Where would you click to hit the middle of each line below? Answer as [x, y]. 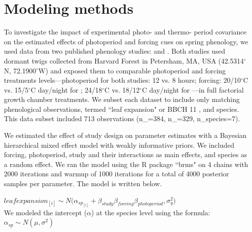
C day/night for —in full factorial [193, 89]
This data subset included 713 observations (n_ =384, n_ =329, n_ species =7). [122, 118]
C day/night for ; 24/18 [67, 89]
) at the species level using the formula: [151, 212]
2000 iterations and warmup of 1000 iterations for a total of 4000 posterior [117, 174]
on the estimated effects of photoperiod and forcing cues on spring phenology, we [126, 41]
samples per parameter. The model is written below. [83, 183]
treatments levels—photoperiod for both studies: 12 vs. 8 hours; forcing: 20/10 [123, 80]
